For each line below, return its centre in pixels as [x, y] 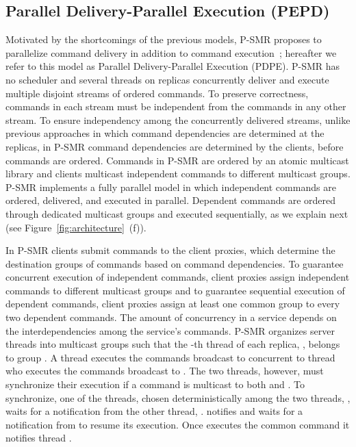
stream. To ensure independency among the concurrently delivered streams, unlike [178, 119]
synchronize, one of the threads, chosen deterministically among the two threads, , [178, 397]
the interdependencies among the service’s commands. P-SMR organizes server [170, 330]
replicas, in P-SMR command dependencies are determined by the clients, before [175, 146]
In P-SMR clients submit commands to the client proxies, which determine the [170, 250]
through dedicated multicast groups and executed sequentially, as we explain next [177, 213]
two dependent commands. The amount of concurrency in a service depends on [171, 317]
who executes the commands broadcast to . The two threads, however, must [165, 371]
